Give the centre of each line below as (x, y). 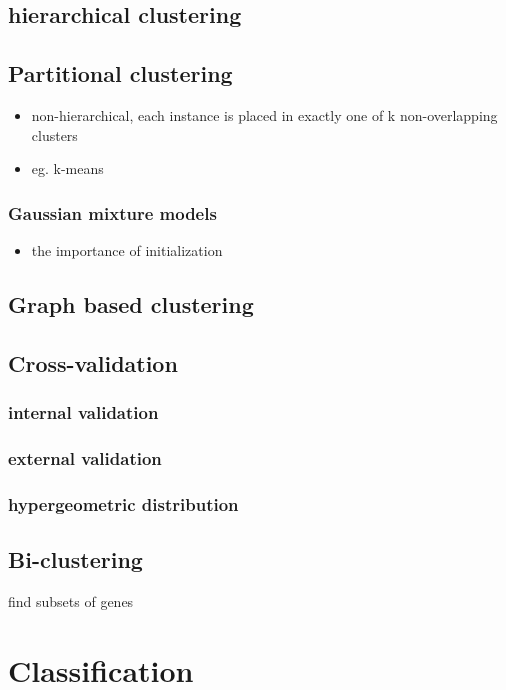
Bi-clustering (75, 559)
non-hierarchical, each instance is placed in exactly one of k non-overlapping (264, 114)
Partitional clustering (120, 73)
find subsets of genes (71, 600)
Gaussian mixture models (112, 212)
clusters (54, 134)
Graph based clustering (131, 303)
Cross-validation (93, 362)
